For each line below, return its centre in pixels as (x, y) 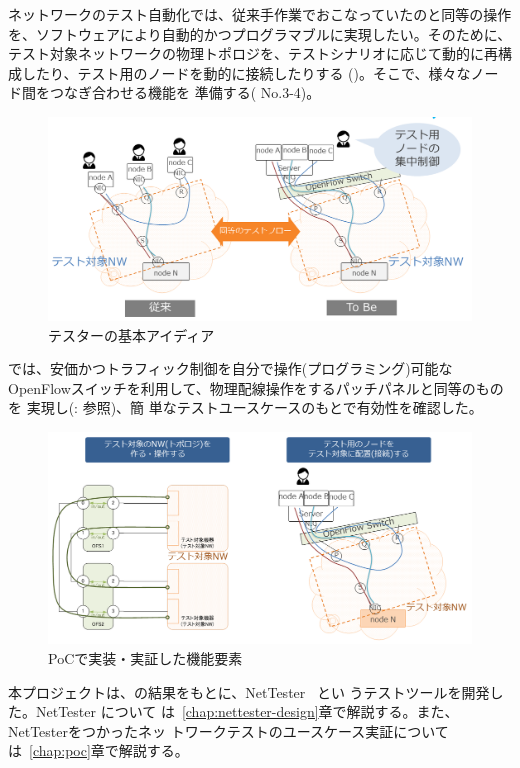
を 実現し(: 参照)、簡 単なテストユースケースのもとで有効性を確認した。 (245, 407)
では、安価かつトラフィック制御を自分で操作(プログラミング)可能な (230, 368)
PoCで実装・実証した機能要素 (145, 658)
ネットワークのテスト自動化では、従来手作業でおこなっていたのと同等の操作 (260, 14)
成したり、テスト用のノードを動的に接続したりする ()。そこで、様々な (239, 72)
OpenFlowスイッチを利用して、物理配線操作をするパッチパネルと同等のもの (256, 387)
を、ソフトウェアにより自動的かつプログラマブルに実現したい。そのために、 (260, 33)
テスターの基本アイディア (131, 334)
